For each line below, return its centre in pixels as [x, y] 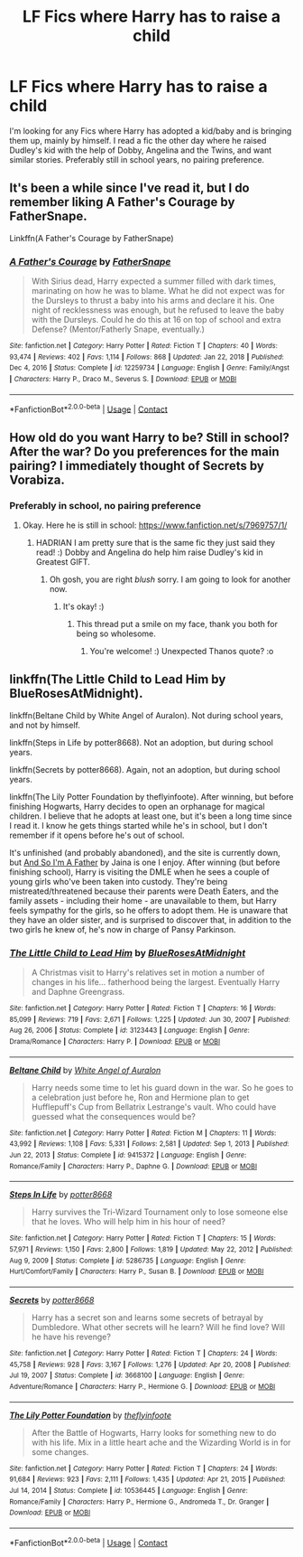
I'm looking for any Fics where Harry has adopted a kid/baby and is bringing [151, 131]
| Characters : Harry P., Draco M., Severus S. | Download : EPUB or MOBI [123, 380]
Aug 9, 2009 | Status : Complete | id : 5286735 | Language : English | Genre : [128, 1261]
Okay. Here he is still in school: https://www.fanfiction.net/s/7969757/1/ [155, 525]
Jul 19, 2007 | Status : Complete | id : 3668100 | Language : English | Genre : [127, 1375]
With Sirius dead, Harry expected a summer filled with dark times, [154, 281]
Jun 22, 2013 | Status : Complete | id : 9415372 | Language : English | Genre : [128, 1155]
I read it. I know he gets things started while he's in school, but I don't [138, 825]
